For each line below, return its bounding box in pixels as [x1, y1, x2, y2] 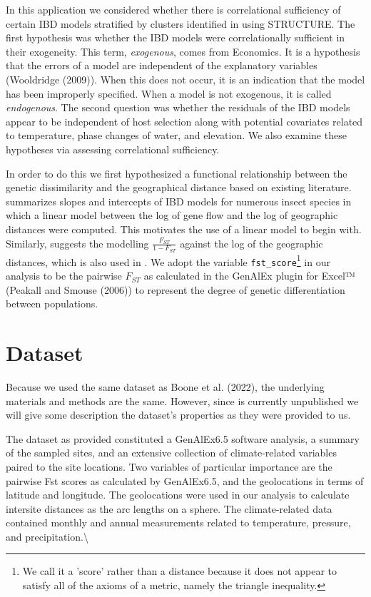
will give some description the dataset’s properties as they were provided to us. [6, 407, 351, 422]
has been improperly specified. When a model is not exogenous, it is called [6, 86, 332, 101]
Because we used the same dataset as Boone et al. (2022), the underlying [6, 379, 325, 394]
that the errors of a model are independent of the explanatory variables [6, 58, 317, 73]
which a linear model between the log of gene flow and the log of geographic [6, 208, 338, 223]
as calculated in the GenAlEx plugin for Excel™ [143, 268, 355, 283]
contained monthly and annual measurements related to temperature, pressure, [6, 515, 351, 530]
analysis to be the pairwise [6, 268, 122, 283]
